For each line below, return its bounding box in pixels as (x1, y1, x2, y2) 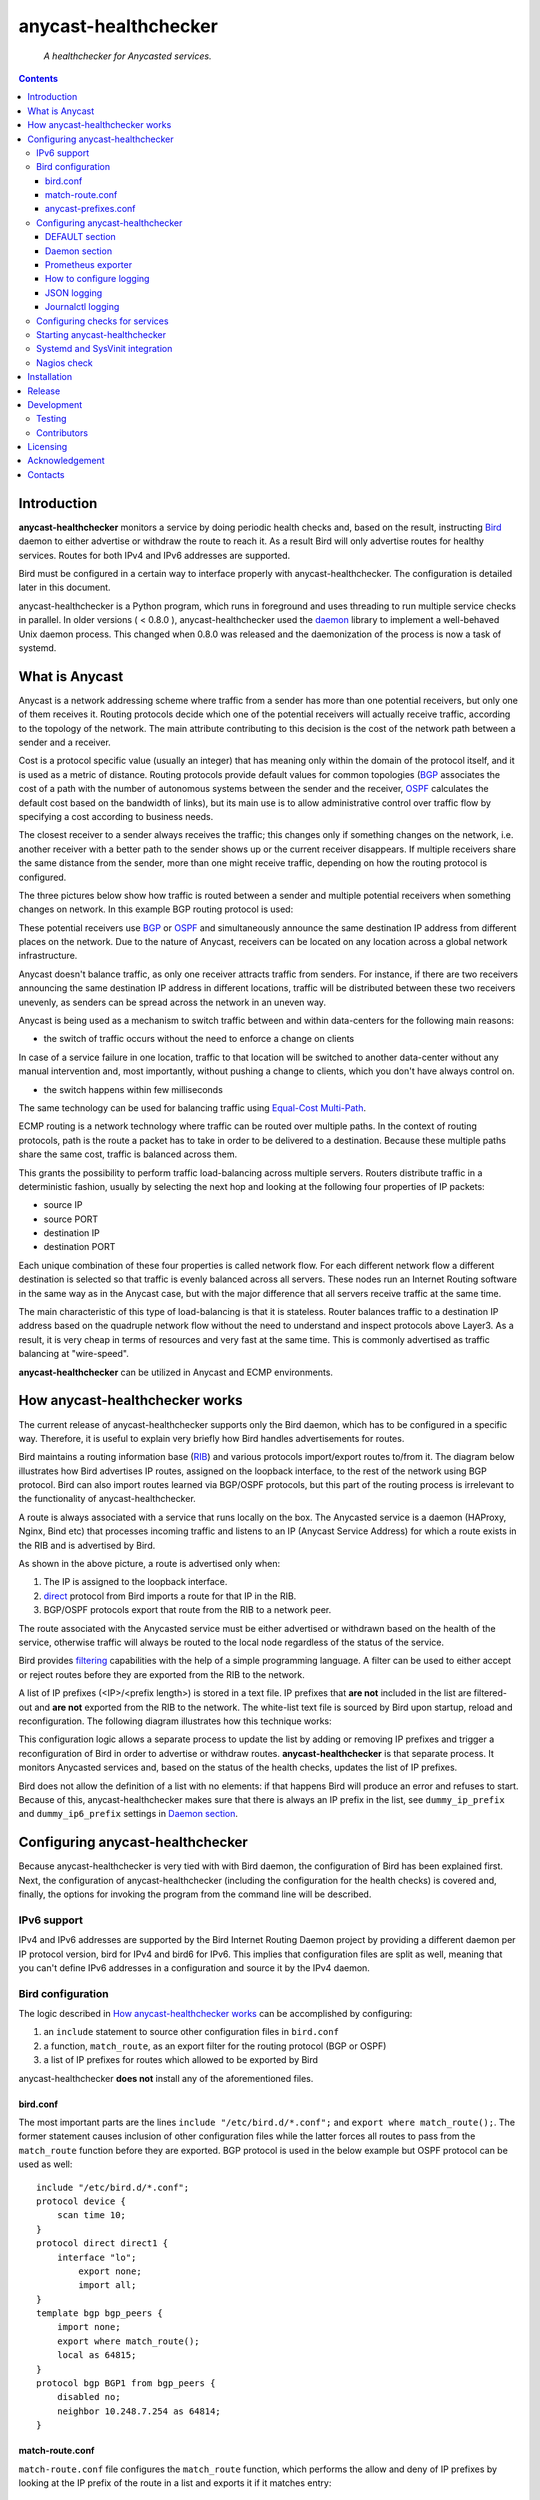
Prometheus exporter (45, 259, 133, 271)
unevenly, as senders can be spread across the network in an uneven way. (18, 996, 327, 1008)
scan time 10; (56, 2210, 127, 2221)
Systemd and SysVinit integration (36, 343, 173, 355)
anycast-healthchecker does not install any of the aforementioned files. (18, 2072, 314, 2084)
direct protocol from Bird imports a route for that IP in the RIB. (43, 1590, 297, 1602)
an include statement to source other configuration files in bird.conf (43, 2026, 340, 2038)
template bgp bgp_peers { (36, 2308, 164, 2319)
